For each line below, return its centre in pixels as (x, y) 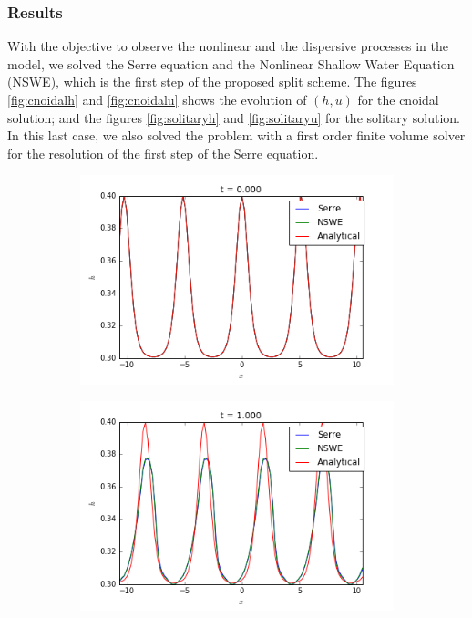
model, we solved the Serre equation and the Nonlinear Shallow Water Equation (231, 63)
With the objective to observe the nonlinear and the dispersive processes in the (228, 46)
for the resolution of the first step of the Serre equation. (163, 153)
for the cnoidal (398, 99)
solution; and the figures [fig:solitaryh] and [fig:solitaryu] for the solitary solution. (234, 117)
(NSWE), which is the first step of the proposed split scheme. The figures (212, 82)
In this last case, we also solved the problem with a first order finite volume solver (236, 135)
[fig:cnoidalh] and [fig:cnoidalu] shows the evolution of (157, 99)
